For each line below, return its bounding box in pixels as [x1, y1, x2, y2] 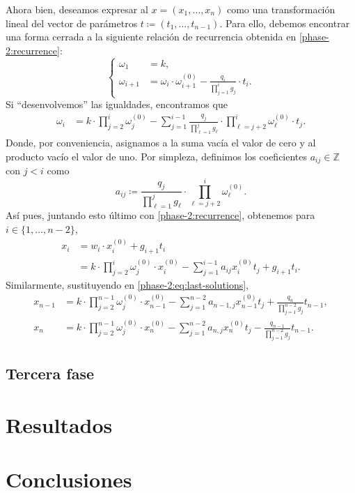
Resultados [6, 410, 113, 439]
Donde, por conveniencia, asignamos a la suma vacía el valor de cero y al [6, 135, 316, 150]
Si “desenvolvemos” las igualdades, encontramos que [6, 97, 228, 112]
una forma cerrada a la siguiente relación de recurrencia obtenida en [6, 29, 297, 44]
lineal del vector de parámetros [6, 15, 138, 30]
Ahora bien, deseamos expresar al [6, 2, 148, 16]
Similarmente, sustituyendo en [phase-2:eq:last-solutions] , [6, 277, 248, 291]
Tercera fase [6, 363, 95, 384]
